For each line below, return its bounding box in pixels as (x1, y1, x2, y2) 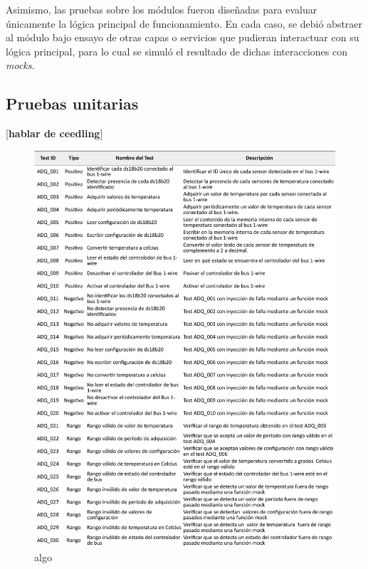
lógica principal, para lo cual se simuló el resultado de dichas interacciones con (6, 43, 348, 58)
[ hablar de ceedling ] (6, 126, 103, 141)
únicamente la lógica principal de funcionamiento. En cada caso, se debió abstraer (6, 16, 363, 31)
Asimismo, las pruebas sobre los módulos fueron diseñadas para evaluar (6, 2, 317, 16)
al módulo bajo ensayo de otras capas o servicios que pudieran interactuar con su (6, 30, 359, 45)
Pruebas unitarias (6, 92, 139, 115)
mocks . (6, 58, 35, 73)
